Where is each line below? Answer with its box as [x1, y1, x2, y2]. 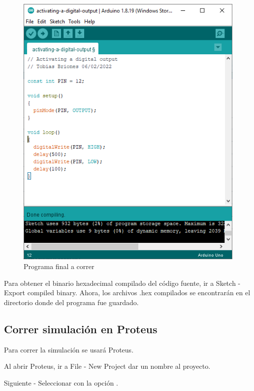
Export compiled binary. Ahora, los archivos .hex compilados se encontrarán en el [4, 287, 251, 298]
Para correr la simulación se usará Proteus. [4, 344, 134, 354]
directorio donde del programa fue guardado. [4, 297, 139, 307]
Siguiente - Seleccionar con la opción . [4, 377, 118, 388]
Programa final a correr [24, 261, 95, 271]
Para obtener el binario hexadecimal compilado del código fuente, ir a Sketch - [4, 277, 241, 288]
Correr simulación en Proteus [4, 321, 158, 336]
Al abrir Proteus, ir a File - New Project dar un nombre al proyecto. [4, 361, 211, 371]
